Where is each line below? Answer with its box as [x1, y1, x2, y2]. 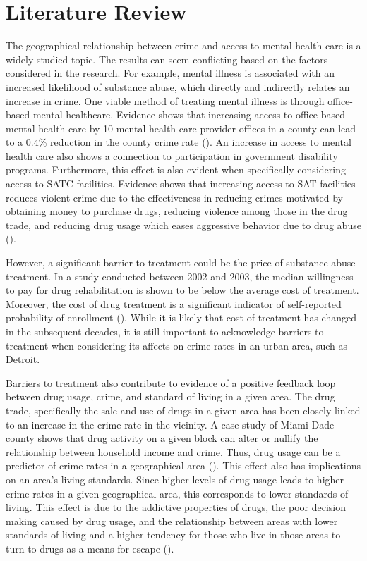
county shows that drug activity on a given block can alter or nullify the [6, 431, 318, 445]
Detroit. [6, 352, 40, 366]
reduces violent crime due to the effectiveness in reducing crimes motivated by [6, 190, 343, 204]
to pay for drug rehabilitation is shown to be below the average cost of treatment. [6, 283, 359, 297]
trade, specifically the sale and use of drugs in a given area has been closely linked [6, 402, 361, 417]
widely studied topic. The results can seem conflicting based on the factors [6, 51, 328, 66]
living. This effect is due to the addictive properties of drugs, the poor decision [6, 500, 346, 514]
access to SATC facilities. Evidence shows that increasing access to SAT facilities [6, 176, 356, 191]
